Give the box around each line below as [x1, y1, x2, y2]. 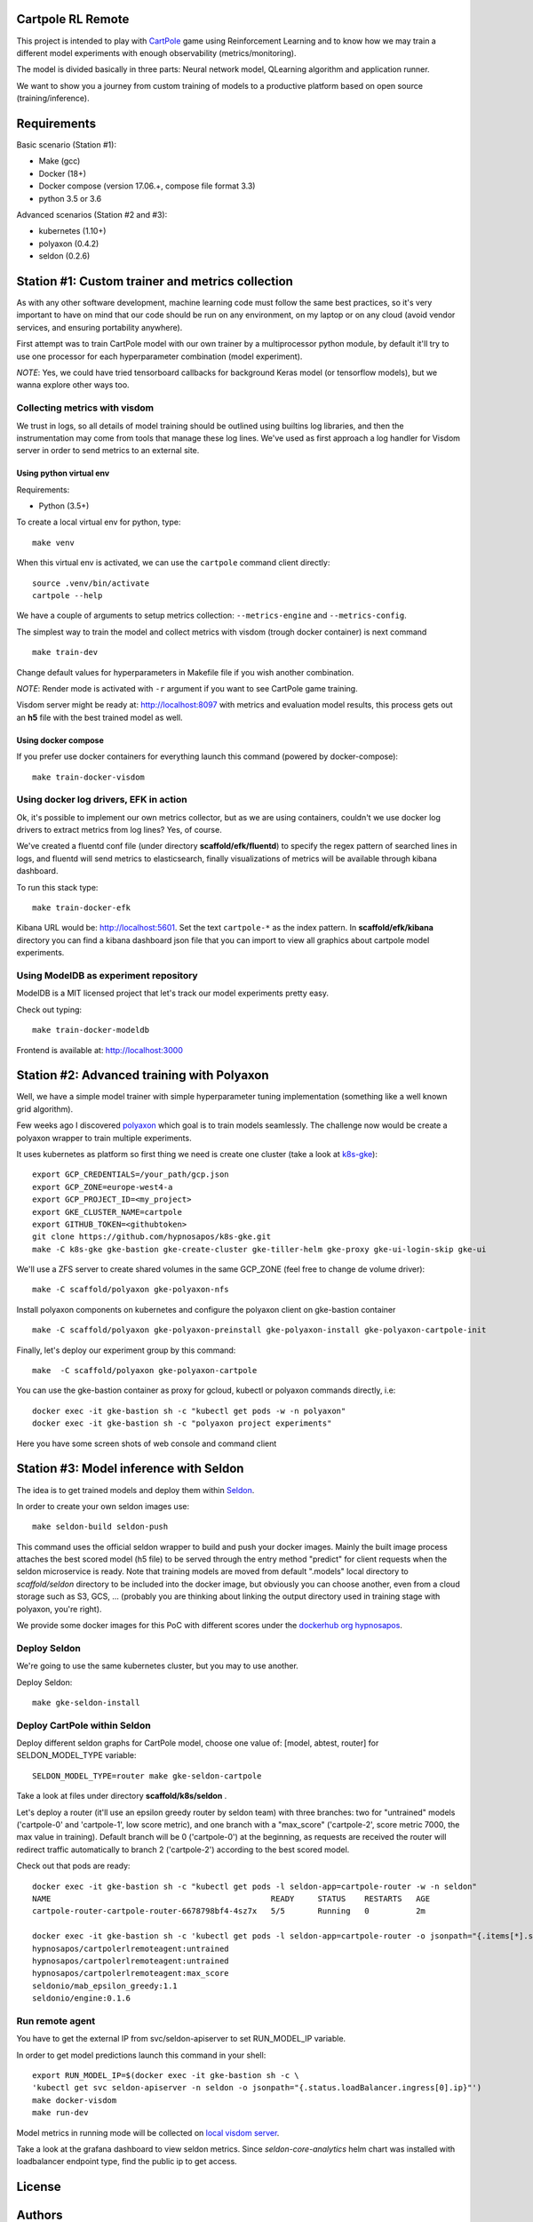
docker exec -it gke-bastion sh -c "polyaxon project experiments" [32, 1419, 332, 1428]
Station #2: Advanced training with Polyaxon [16, 1067, 270, 1083]
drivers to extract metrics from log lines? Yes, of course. [16, 825, 222, 835]
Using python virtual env [16, 468, 110, 479]
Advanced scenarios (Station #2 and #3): [16, 209, 168, 220]
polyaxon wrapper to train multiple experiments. [16, 1132, 192, 1143]
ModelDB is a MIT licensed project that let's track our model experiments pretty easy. [16, 987, 329, 999]
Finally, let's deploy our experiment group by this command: [16, 1345, 236, 1355]
